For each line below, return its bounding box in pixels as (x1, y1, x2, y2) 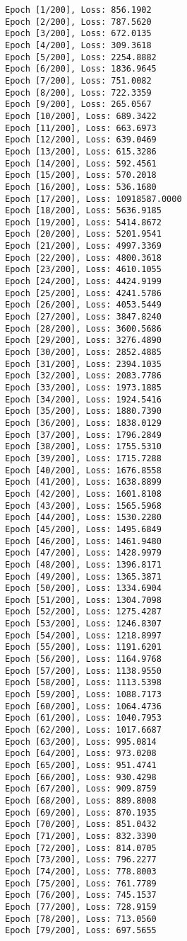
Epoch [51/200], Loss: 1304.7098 (5, 595, 162, 605)
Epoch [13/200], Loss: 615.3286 (5, 146, 157, 157)
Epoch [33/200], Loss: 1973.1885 (5, 383, 162, 393)
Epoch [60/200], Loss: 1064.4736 (5, 701, 162, 711)
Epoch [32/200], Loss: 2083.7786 (5, 371, 162, 381)
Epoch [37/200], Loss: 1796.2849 (5, 429, 162, 440)
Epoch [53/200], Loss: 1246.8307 (5, 619, 162, 629)
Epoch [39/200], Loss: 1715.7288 (5, 453, 162, 463)
